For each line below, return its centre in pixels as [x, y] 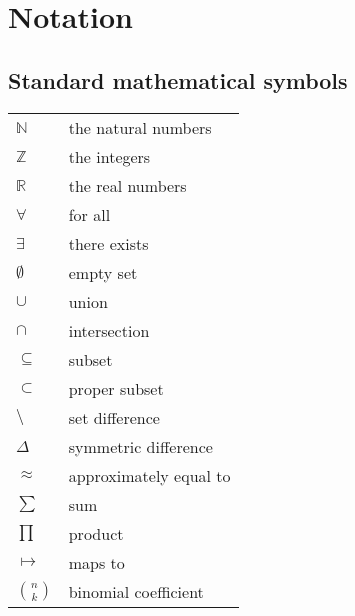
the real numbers [127, 185]
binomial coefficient [136, 591]
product [96, 533]
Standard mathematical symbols [178, 79]
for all [89, 214]
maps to [96, 562]
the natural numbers [140, 127]
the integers [109, 156]
